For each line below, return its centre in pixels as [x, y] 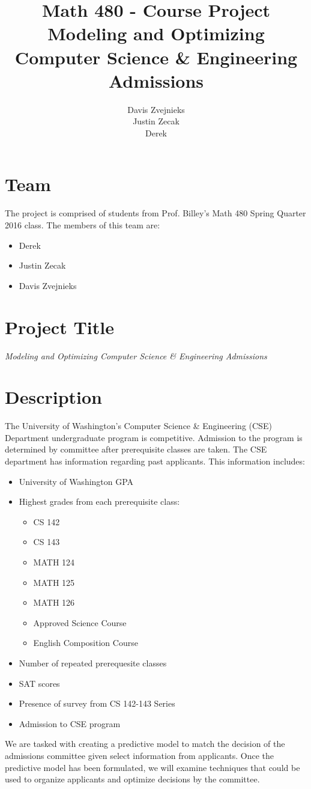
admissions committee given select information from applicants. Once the [140, 755]
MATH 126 [54, 602]
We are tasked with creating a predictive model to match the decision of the [145, 744]
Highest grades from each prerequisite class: [99, 501]
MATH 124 [54, 562]
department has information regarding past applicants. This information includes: [155, 461]
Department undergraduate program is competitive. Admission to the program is [154, 437]
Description [54, 397]
